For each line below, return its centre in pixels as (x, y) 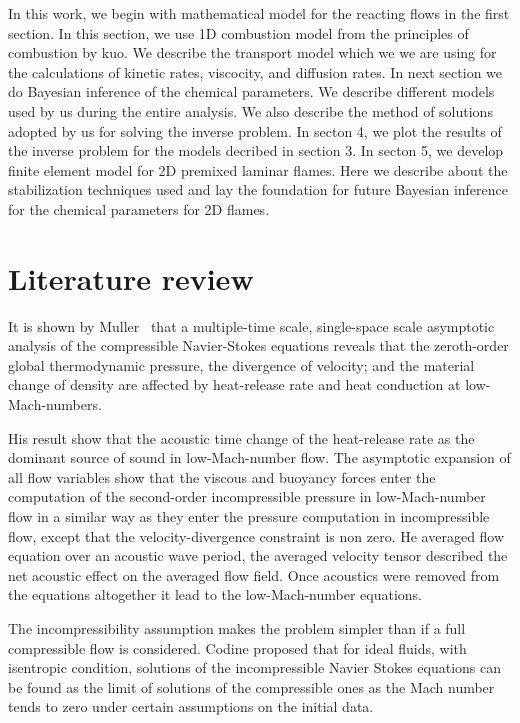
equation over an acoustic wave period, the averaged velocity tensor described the (258, 555)
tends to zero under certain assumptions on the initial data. (191, 706)
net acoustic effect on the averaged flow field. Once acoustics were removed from (254, 574)
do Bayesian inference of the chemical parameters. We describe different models (251, 91)
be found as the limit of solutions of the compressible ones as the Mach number (251, 686)
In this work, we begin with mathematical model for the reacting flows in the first (259, 13)
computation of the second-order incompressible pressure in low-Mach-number (247, 496)
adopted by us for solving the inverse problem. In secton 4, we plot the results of (255, 130)
